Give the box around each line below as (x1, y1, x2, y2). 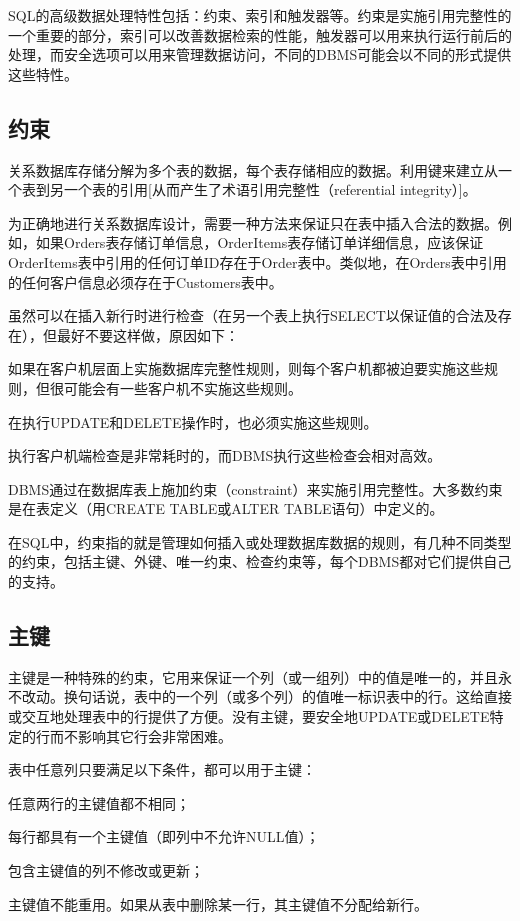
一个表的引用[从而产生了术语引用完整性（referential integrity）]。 (63, 179, 477, 200)
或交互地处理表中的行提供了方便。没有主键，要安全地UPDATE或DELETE (8, 706, 490, 727)
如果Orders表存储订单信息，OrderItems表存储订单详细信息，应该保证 (35, 232, 484, 253)
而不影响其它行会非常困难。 (49, 725, 232, 746)
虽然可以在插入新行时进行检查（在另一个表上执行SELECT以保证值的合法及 (8, 305, 498, 326)
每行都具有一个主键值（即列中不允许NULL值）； (8, 826, 320, 847)
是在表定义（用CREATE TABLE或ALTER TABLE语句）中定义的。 (8, 498, 444, 519)
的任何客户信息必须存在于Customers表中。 (8, 271, 283, 292)
